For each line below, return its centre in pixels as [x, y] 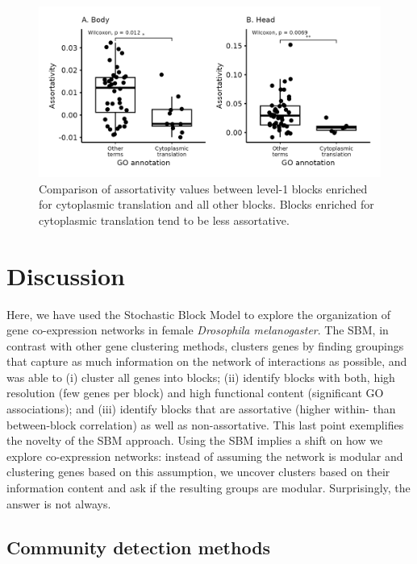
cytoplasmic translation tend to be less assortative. [164, 220]
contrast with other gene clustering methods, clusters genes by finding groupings [205, 345]
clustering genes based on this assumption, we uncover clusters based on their [198, 472]
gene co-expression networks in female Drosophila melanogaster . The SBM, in [198, 330]
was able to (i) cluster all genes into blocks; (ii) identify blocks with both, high [201, 377]
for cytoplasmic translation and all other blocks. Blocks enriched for [206, 204]
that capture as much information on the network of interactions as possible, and [207, 361]
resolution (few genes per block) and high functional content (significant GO [195, 393]
